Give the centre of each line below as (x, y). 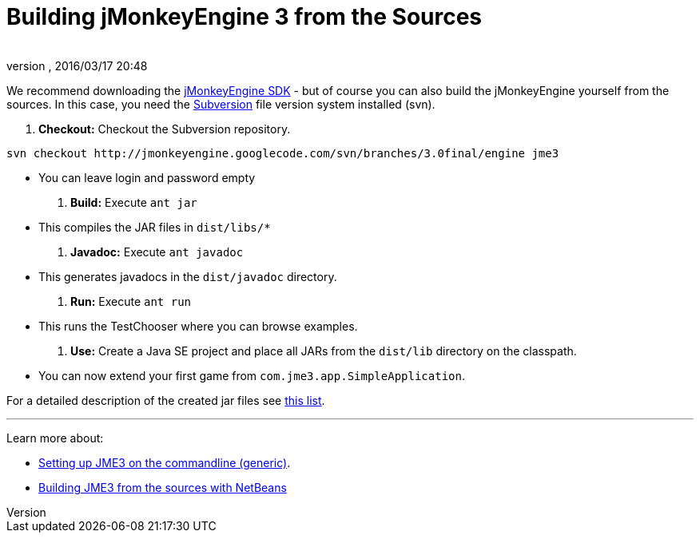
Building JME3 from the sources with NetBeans (163, 487)
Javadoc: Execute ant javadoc (157, 252)
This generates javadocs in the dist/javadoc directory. (188, 276)
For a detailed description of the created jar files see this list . (166, 400)
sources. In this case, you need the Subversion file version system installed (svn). (221, 104)
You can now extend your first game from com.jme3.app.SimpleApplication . (252, 375)
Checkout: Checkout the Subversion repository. (165, 129)
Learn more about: (55, 438)
